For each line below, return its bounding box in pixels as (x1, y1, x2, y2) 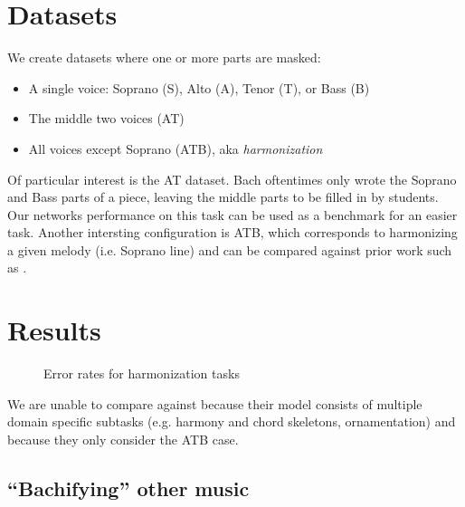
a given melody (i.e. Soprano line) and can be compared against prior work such (7, 240, 452, 259)
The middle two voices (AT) (28, 109, 185, 128)
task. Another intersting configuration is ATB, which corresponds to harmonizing (7, 223, 458, 242)
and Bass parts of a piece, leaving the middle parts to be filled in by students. (7, 187, 439, 206)
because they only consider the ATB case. (7, 429, 239, 448)
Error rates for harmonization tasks (43, 364, 240, 383)
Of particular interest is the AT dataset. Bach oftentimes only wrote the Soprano (7, 169, 457, 188)
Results (7, 311, 101, 349)
